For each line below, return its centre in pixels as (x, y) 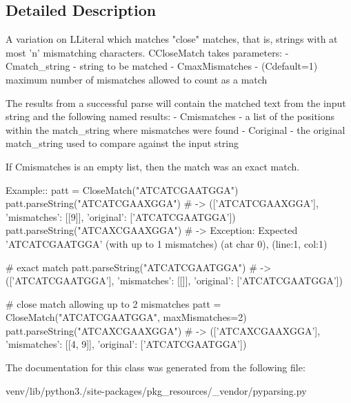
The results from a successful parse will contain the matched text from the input (176, 102)
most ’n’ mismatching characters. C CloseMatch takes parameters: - (147, 52)
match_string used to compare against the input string (122, 143)
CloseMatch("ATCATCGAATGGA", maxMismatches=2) (126, 317)
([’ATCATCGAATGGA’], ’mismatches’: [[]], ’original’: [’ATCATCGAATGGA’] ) (174, 281)
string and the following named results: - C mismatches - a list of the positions (170, 116)
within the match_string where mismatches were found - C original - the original (175, 129)
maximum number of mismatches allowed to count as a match (137, 79)
